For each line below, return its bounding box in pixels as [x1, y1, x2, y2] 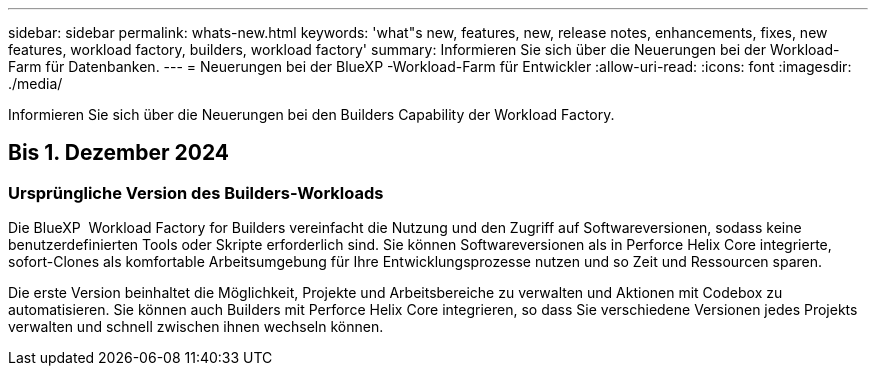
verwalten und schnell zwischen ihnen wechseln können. [8, 318, 384, 336]
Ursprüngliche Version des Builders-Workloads [8, 182, 384, 203]
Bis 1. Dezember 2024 [8, 140, 230, 166]
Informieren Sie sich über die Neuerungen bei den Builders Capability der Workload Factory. [8, 106, 615, 123]
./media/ [8, 75, 63, 92]
